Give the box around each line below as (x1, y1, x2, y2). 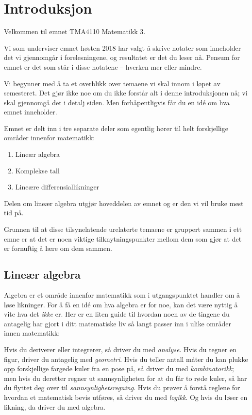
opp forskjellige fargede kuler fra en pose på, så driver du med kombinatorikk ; (4, 363, 234, 374)
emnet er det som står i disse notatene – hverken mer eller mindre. (4, 61, 202, 72)
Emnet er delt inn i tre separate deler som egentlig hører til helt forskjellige (4, 123, 228, 133)
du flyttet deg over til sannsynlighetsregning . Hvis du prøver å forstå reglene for (4, 382, 240, 393)
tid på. (4, 207, 24, 218)
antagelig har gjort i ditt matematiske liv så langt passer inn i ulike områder (4, 318, 231, 328)
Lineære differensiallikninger (15, 182, 100, 192)
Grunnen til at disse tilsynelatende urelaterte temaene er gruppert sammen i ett (4, 224, 242, 234)
